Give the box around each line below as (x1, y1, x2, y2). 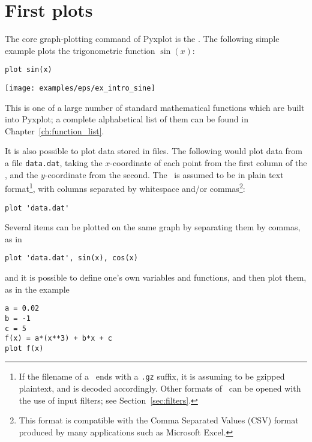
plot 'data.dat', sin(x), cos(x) (5, 254, 138, 263)
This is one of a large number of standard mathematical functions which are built (5, 101, 305, 113)
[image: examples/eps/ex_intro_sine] (5, 83, 155, 92)
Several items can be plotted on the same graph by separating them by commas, (5, 221, 301, 233)
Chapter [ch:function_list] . (5, 124, 104, 137)
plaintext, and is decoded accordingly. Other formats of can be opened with (19, 382, 301, 395)
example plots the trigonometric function (5, 44, 155, 56)
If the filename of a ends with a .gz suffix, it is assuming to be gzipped (19, 370, 285, 383)
